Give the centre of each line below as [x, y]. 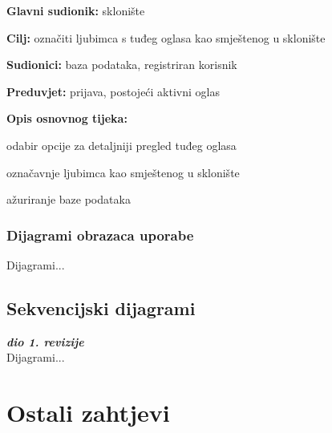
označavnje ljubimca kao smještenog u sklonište [123, 172]
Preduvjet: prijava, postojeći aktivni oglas [113, 91]
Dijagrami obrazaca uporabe [100, 235]
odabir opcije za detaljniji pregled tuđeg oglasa [121, 145]
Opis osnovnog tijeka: [67, 118]
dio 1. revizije [45, 341]
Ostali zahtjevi [88, 413]
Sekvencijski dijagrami [101, 308]
